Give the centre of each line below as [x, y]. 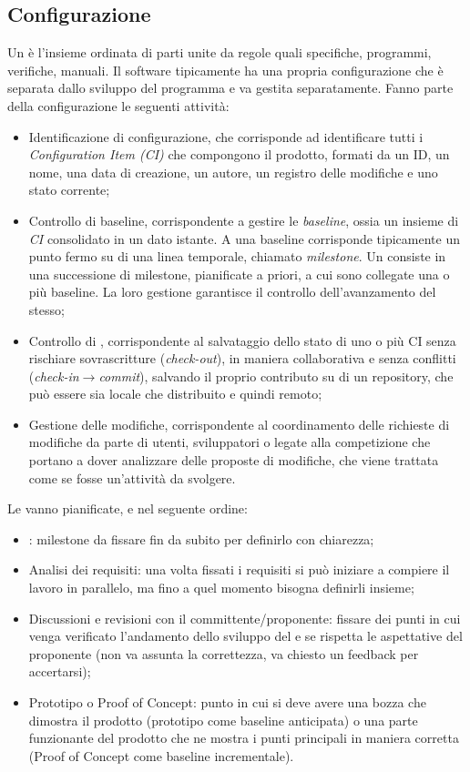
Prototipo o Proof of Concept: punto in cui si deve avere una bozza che [227, 702]
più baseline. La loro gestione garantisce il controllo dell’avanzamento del [232, 292]
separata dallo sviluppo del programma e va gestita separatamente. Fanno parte [230, 88]
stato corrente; [69, 190]
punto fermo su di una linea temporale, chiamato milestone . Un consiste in [237, 256]
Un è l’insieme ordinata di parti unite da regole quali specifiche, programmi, [220, 52]
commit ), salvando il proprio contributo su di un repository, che [276, 376]
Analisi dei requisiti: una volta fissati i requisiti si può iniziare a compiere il [239, 569]
